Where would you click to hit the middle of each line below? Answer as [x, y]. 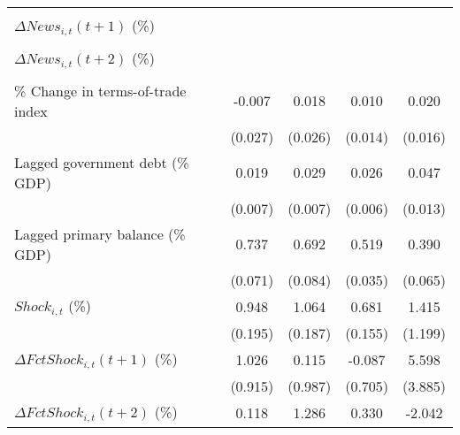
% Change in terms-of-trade [100, 90]
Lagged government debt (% [102, 162]
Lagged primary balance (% [100, 233]
